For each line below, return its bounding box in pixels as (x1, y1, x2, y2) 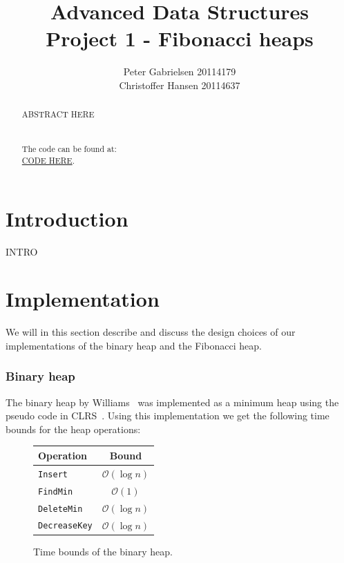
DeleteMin (38, 504, 83, 514)
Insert (38, 469, 68, 479)
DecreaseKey (38, 521, 93, 531)
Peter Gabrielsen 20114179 (123, 64, 236, 79)
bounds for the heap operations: (6, 421, 141, 436)
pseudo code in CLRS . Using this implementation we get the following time (6, 408, 329, 423)
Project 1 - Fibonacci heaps (46, 24, 314, 53)
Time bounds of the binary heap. (33, 544, 173, 558)
